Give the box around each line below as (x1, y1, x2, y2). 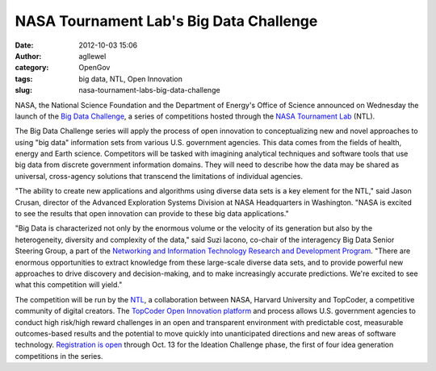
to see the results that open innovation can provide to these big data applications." (15, 209, 290, 219)
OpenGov (78, 63, 111, 73)
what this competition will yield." (15, 280, 123, 290)
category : (15, 63, 49, 73)
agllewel (78, 51, 107, 60)
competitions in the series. (15, 351, 103, 361)
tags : (15, 73, 33, 84)
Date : (15, 40, 34, 50)
